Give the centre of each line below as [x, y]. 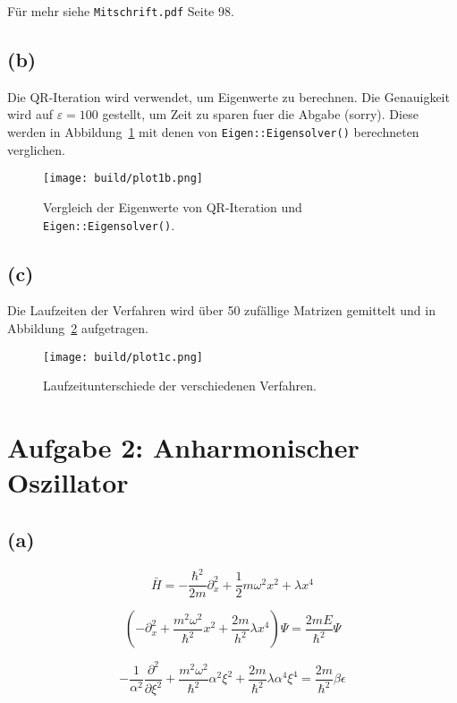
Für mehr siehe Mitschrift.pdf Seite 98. [121, 11]
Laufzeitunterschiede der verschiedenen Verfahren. [180, 386]
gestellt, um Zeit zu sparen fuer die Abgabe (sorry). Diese [260, 114]
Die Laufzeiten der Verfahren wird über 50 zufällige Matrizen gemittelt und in [221, 310]
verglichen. [36, 149]
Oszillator [68, 482]
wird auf [30, 114]
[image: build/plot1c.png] [123, 357]
